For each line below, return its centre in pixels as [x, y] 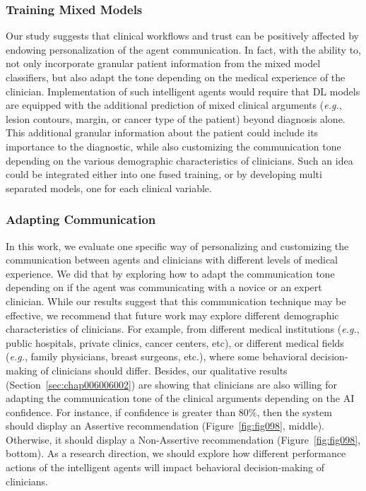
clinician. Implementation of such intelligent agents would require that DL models [183, 91]
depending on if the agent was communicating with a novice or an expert [164, 287]
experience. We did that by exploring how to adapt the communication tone [170, 273]
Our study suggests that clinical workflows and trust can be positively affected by [182, 36]
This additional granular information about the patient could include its [162, 132]
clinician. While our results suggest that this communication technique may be [176, 301]
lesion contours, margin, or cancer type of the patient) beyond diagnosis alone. [176, 118]
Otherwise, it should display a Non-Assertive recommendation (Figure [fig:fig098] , [183, 439]
